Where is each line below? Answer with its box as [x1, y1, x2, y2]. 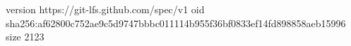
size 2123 [6, 29, 44, 44]
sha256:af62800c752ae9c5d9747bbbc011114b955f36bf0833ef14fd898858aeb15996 [6, 15, 346, 30]
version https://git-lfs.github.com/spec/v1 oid [6, 2, 205, 16]
